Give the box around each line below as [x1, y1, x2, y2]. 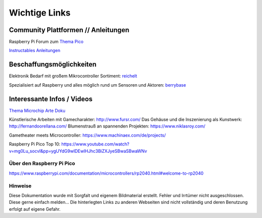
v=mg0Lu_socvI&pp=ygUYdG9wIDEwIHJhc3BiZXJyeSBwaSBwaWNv [9, 148, 147, 154]
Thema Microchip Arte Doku [9, 108, 65, 113]
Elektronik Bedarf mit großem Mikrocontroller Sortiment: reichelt [9, 73, 137, 79]
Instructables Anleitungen [9, 48, 61, 54]
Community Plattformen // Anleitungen [9, 26, 130, 34]
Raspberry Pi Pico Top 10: [9, 141, 61, 147]
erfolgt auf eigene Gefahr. [9, 206, 61, 212]
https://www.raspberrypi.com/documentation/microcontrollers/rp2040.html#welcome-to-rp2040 [9, 170, 204, 176]
